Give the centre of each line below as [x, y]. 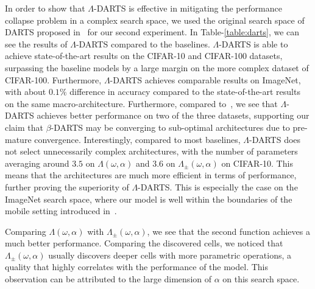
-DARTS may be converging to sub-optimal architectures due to [170, 127]
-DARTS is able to [253, 44]
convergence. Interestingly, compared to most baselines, [137, 139]
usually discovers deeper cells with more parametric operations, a [170, 255]
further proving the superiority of [67, 186]
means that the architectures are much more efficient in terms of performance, [151, 175]
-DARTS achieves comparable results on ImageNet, [205, 79]
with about [26, 92]
